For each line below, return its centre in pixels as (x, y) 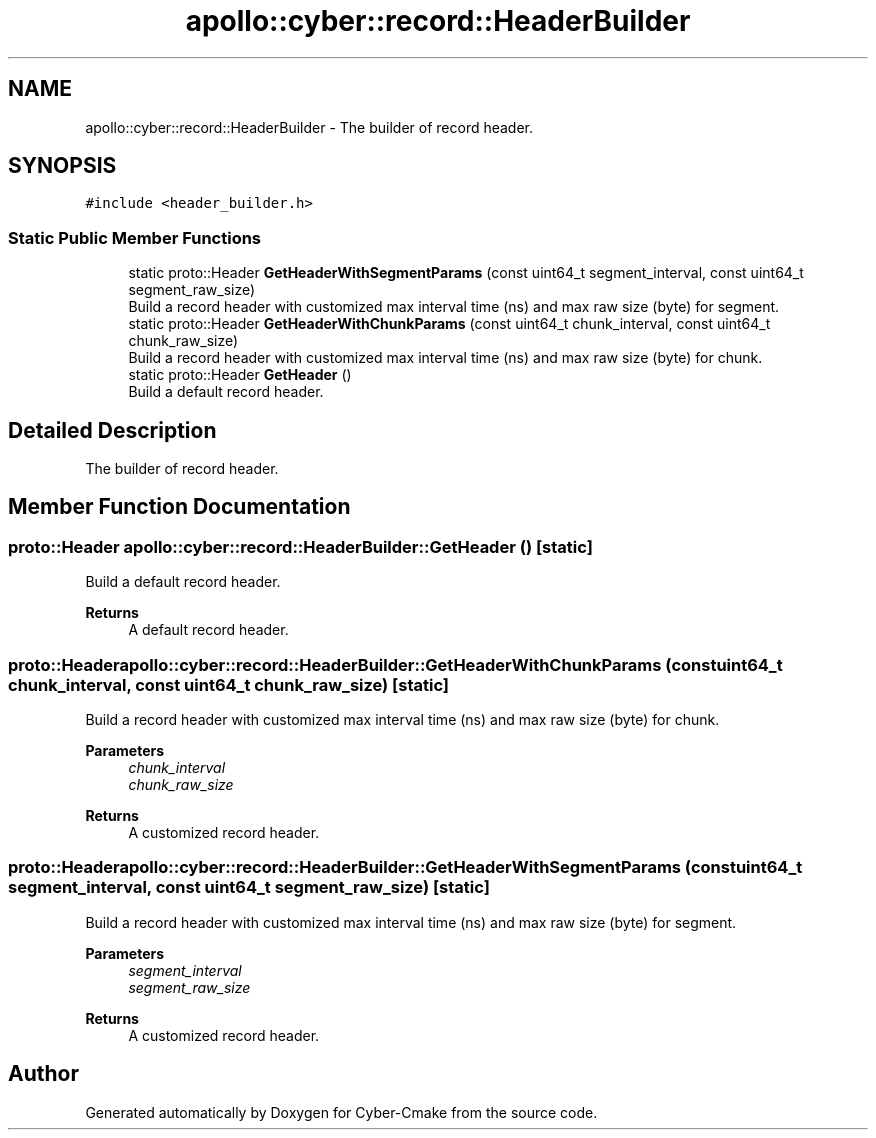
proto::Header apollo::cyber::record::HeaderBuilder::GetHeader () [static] (300, 546)
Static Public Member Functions (135, 237)
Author (43, 1074)
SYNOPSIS (62, 166)
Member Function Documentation (179, 507)
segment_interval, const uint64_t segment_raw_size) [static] (249, 887)
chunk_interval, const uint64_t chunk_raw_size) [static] (229, 684)
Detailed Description (112, 430)
